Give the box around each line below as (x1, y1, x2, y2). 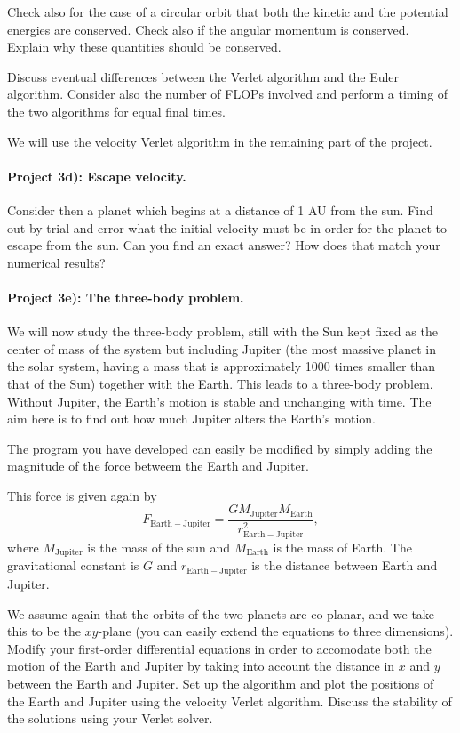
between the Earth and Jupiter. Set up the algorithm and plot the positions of (7, 673, 434, 692)
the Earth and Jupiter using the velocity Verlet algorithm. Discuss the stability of (7, 691, 452, 710)
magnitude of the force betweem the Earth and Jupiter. (7, 456, 310, 475)
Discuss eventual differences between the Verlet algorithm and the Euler (7, 67, 400, 85)
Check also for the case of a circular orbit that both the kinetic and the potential (7, 3, 448, 20)
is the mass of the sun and (87, 538, 231, 557)
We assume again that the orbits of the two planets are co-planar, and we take (7, 604, 435, 623)
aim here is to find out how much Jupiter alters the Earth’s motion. (7, 409, 376, 428)
